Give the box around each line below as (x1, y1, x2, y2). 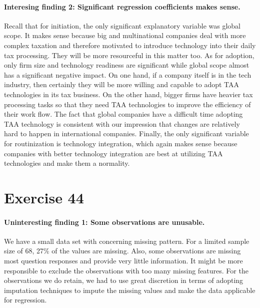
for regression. (4, 294, 47, 305)
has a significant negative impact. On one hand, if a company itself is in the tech (4, 69, 251, 80)
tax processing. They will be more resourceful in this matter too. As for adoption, (4, 50, 254, 60)
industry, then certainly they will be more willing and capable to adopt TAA (4, 79, 239, 90)
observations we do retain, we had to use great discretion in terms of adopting (4, 275, 243, 285)
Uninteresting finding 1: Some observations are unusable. (4, 216, 205, 227)
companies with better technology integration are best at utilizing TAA (4, 148, 223, 158)
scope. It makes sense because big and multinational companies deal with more (4, 30, 246, 41)
